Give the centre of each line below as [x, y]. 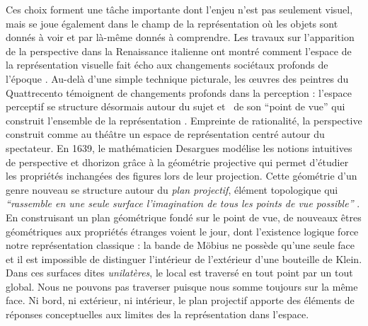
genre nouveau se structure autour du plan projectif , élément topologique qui [172, 189]
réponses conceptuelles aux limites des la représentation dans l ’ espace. [157, 314]
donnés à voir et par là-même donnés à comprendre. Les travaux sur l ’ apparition [180, 37]
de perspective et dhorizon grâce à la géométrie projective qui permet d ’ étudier [177, 162]
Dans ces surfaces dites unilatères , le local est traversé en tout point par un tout [179, 273]
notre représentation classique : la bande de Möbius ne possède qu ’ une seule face [180, 245]
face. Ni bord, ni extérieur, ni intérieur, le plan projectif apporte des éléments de [180, 300]
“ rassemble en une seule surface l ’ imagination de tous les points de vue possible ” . [183, 203]
